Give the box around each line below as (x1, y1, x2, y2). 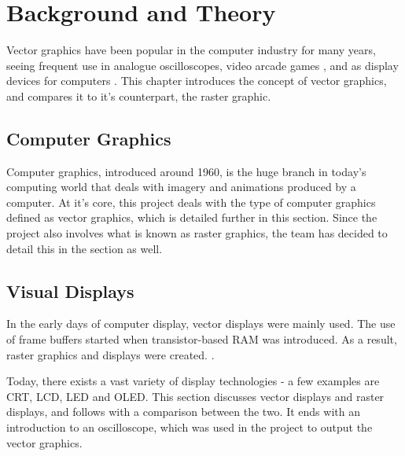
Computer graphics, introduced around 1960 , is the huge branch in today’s (6, 163, 366, 179)
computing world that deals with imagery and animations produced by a (6, 178, 356, 195)
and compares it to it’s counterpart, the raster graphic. (6, 87, 271, 104)
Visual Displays (6, 278, 134, 303)
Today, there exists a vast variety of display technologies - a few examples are (6, 373, 380, 389)
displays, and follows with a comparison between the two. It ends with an (6, 403, 360, 420)
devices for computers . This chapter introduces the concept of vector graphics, (6, 72, 387, 89)
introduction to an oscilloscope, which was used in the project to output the (6, 419, 373, 436)
